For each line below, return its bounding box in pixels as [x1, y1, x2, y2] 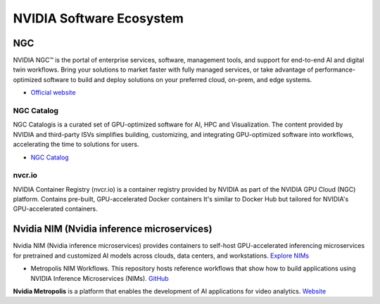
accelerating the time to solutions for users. [13, 140, 139, 149]
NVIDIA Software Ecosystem [13, 11, 184, 26]
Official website [30, 88, 76, 97]
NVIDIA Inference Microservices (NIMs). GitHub [30, 274, 169, 282]
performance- [315, 65, 355, 74]
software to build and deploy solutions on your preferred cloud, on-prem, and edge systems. [43, 75, 312, 84]
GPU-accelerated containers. [13, 204, 98, 213]
